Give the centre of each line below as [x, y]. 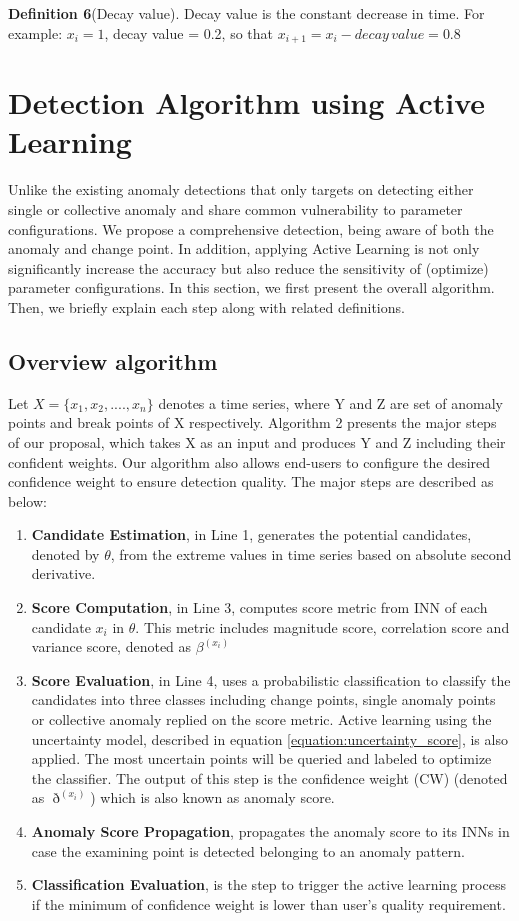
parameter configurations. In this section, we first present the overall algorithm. [251, 287]
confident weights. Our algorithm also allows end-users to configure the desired [249, 461]
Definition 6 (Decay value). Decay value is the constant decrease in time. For [246, 13]
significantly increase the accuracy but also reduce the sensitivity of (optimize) [248, 267]
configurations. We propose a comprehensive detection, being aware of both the [251, 228]
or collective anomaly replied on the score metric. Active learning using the [261, 719]
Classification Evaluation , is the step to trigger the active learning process [268, 884]
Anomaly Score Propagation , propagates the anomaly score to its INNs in [270, 831]
